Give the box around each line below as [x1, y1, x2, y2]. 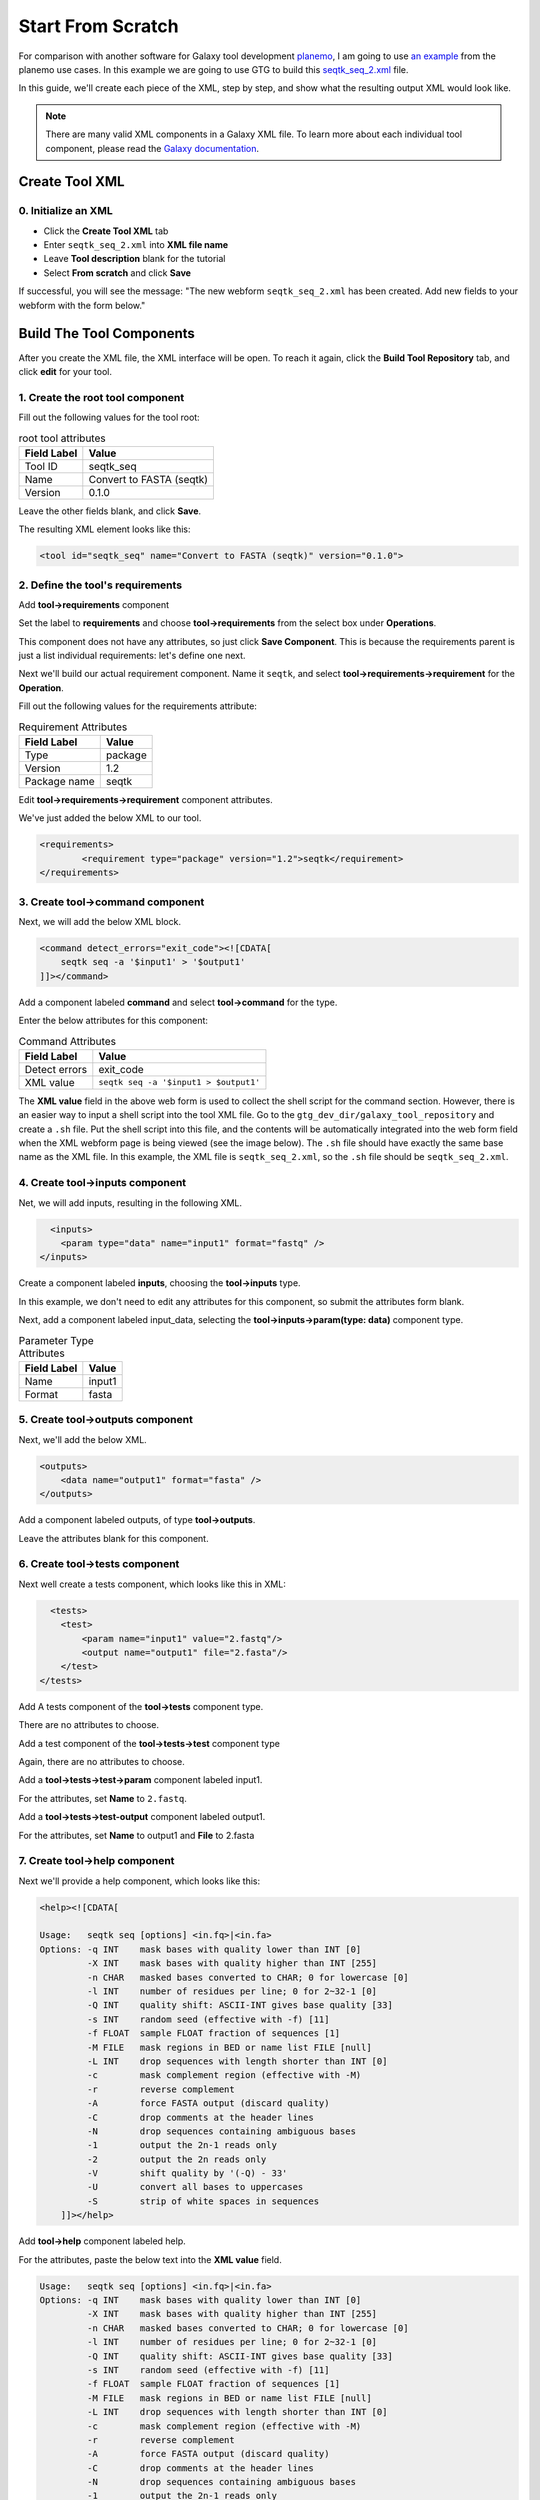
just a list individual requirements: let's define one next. [18, 650, 246, 662]
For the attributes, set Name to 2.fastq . [18, 1792, 187, 1804]
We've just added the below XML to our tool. [18, 812, 202, 824]
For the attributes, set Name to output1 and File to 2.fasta [18, 1829, 255, 1841]
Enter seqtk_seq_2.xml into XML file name [43, 239, 229, 251]
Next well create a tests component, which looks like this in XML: [18, 1578, 287, 1590]
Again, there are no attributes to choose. [18, 1755, 185, 1767]
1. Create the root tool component [18, 390, 185, 404]
